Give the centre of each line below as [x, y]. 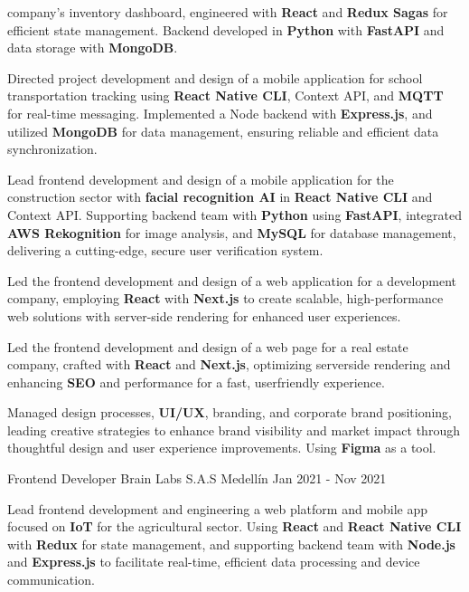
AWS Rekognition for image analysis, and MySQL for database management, [232, 232]
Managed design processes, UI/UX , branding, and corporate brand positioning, [230, 412]
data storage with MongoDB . [93, 48]
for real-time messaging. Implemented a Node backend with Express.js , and [220, 113]
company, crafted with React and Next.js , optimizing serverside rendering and [229, 364]
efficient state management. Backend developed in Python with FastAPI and [226, 29]
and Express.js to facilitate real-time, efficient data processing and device [214, 562]
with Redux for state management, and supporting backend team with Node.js [231, 544]
